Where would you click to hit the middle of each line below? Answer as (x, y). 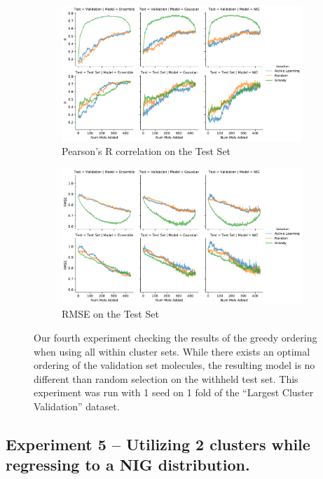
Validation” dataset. (77, 406)
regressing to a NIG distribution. (128, 465)
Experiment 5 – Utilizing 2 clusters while (158, 444)
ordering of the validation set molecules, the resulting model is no (174, 365)
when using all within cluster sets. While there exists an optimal (172, 351)
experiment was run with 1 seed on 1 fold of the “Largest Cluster (174, 392)
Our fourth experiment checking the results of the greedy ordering (176, 338)
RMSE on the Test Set (110, 314)
